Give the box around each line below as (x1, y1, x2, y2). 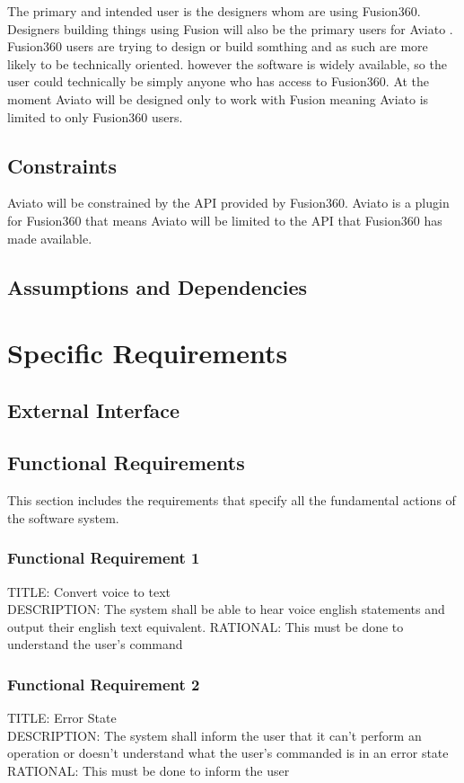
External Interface (7, 396, 180, 423)
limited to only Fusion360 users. (7, 107, 183, 126)
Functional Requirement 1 (7, 547, 200, 569)
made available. (7, 228, 92, 247)
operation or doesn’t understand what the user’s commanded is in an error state (7, 743, 449, 762)
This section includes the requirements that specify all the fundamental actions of (7, 491, 456, 510)
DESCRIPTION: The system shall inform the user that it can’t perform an (7, 725, 422, 744)
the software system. (7, 508, 119, 527)
